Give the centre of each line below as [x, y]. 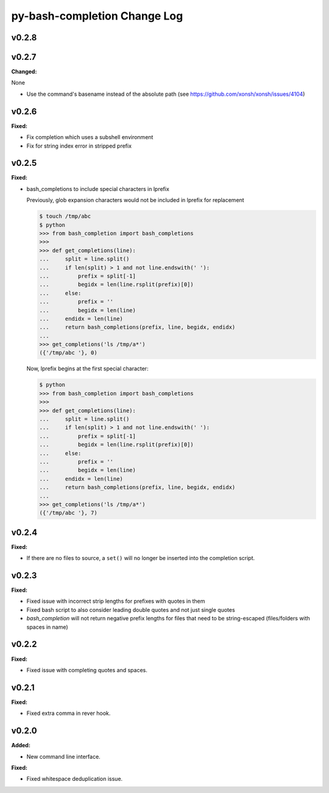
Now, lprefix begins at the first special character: [87, 368]
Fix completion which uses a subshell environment [90, 137]
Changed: [24, 72]
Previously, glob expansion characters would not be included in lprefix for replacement [135, 200]
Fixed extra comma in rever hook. [69, 713]
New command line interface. [63, 756]
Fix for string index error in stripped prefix [79, 146]
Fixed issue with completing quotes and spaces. [87, 670]
